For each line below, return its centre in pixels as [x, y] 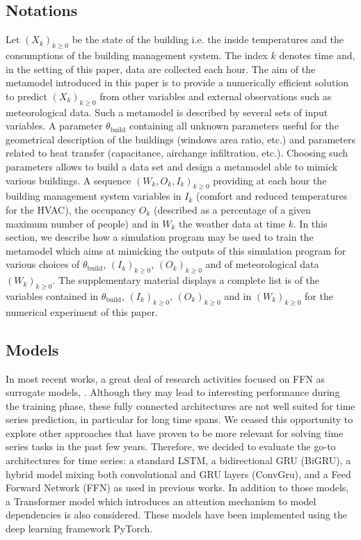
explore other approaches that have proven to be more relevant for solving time [175, 432]
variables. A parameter [54, 126]
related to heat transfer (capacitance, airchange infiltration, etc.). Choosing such [177, 153]
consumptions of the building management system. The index [137, 55]
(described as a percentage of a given [232, 209]
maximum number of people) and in [82, 223]
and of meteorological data [262, 264]
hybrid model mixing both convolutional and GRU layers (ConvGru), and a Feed [178, 474]
